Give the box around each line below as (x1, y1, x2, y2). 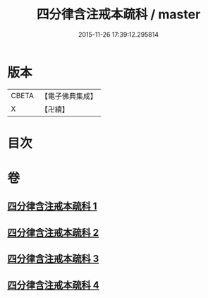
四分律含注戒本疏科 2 (7, 227, 99, 239)
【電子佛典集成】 (40, 91, 97, 101)
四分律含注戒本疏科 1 (7, 201, 97, 213)
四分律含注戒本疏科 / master (36, 6, 201, 23)
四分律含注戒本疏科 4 (7, 279, 100, 291)
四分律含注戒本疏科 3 (7, 253, 99, 265)
